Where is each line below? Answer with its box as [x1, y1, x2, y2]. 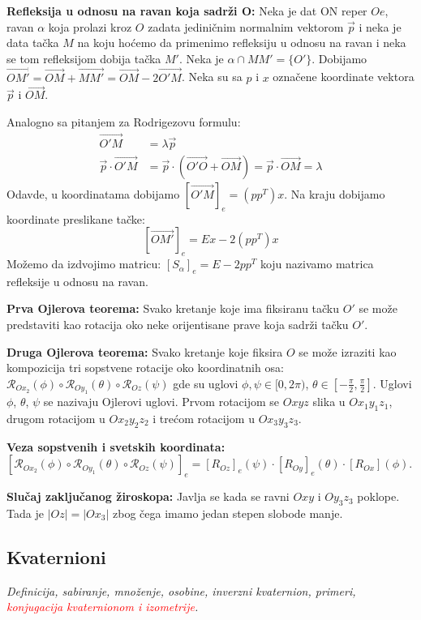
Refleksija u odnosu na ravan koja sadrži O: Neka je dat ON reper [6, 2, 367, 19]
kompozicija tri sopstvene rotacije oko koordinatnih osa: [6, 359, 284, 376]
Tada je [6, 505, 44, 522]
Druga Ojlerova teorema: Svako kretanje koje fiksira [6, 343, 283, 360]
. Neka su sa [181, 68, 243, 85]
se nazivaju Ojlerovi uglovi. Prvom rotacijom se [43, 393, 280, 410]
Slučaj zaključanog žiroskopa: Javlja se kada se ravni [6, 488, 290, 505]
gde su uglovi [173, 374, 238, 391]
